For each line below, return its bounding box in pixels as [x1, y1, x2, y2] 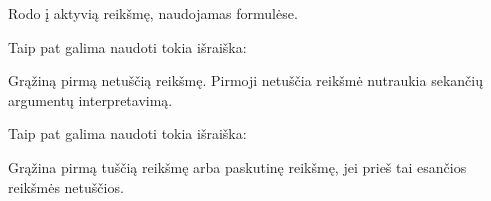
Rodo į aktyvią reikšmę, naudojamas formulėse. [8, 3, 298, 23]
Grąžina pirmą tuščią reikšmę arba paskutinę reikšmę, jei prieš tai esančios [8, 156, 467, 177]
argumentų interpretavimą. [8, 89, 173, 110]
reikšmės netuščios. [8, 176, 124, 197]
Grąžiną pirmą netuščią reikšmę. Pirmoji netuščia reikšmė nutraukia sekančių [8, 70, 483, 91]
